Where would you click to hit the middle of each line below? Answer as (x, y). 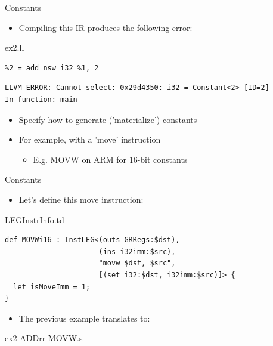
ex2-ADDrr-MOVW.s (44, 338)
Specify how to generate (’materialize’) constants (108, 119)
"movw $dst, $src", (137, 263)
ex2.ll (15, 47)
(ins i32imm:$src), (137, 251)
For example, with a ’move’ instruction (90, 139)
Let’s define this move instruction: (81, 199)
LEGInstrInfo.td (35, 219)
